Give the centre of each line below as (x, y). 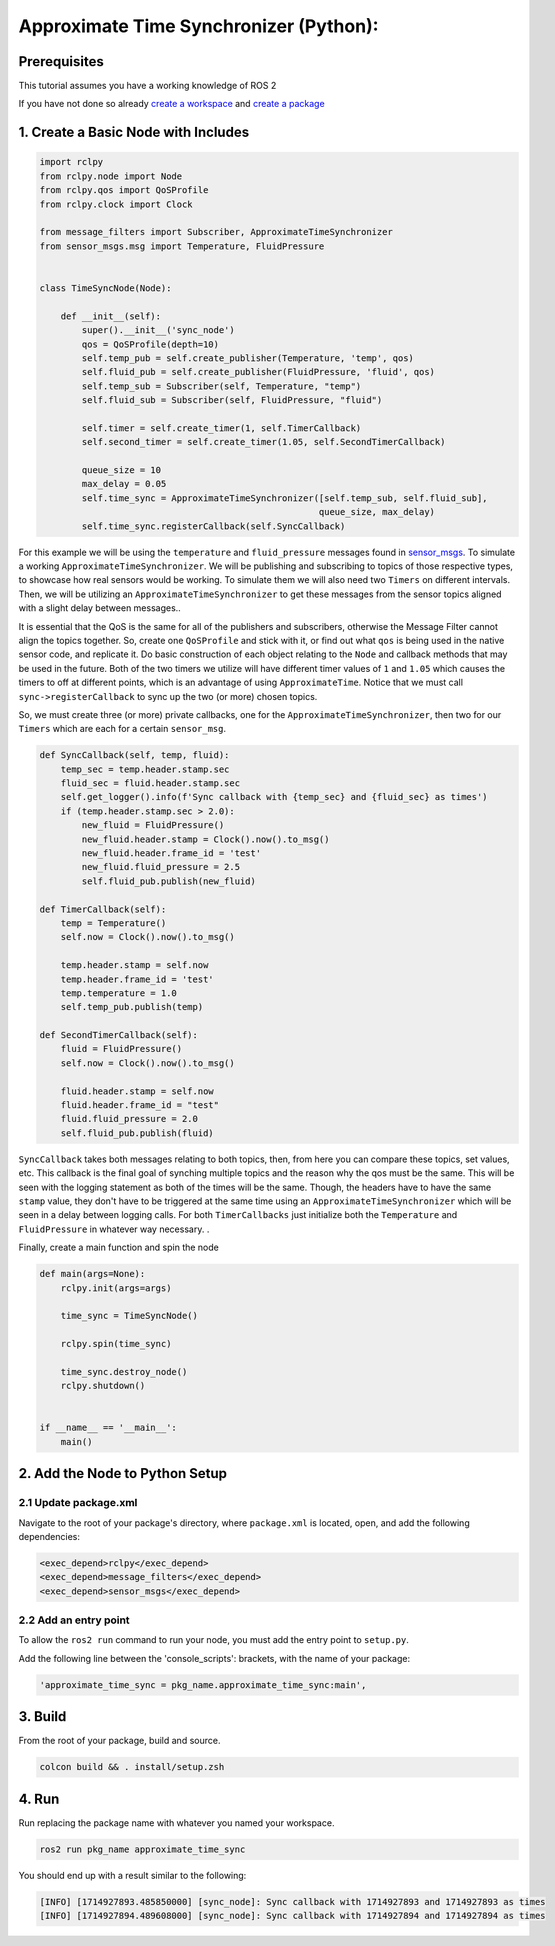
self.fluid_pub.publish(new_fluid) (169, 881)
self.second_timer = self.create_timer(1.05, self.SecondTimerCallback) (263, 442)
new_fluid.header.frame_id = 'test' (171, 853)
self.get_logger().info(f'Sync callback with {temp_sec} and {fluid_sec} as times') (274, 797)
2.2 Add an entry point (74, 1620)
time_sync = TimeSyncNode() (129, 1316)
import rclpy (71, 162)
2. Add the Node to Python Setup (123, 1473)
